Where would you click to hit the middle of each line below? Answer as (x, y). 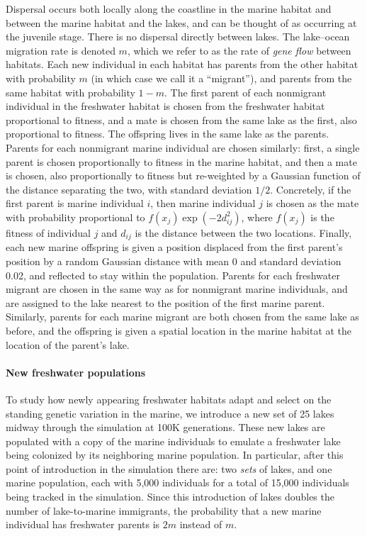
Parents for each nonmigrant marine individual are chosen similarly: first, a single (183, 147)
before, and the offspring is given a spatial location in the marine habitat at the (179, 330)
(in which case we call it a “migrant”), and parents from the (221, 78)
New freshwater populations (76, 372)
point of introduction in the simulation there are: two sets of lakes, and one (169, 468)
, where (257, 217)
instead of (201, 524)
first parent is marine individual (75, 203)
